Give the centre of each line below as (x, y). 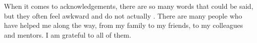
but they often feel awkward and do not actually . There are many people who (123, 15)
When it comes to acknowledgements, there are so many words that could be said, (129, 6)
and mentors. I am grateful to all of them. (68, 34)
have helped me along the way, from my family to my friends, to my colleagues (124, 25)
